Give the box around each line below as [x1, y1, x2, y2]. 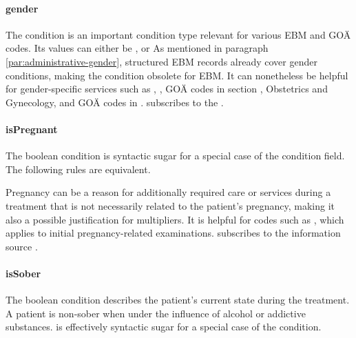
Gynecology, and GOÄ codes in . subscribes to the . [6, 95, 224, 109]
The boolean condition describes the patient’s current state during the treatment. [6, 292, 350, 307]
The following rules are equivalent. [6, 161, 151, 176]
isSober [6, 266, 41, 280]
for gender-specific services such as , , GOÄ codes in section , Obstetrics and [6, 81, 328, 96]
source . [6, 239, 38, 253]
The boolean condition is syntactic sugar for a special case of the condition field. [6, 148, 345, 163]
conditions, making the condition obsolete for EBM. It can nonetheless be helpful [6, 68, 348, 82]
